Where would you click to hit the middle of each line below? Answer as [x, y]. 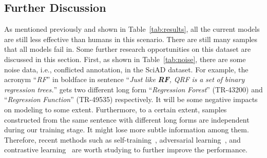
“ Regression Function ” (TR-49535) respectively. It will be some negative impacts [131, 99]
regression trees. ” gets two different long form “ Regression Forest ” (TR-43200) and [133, 89]
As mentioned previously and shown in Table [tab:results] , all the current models [132, 29]
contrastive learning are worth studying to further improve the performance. [126, 150]
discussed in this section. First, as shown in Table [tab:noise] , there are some [125, 59]
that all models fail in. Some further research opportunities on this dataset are [128, 49]
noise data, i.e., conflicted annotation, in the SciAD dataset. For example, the [126, 69]
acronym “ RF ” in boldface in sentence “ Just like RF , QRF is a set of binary [125, 79]
